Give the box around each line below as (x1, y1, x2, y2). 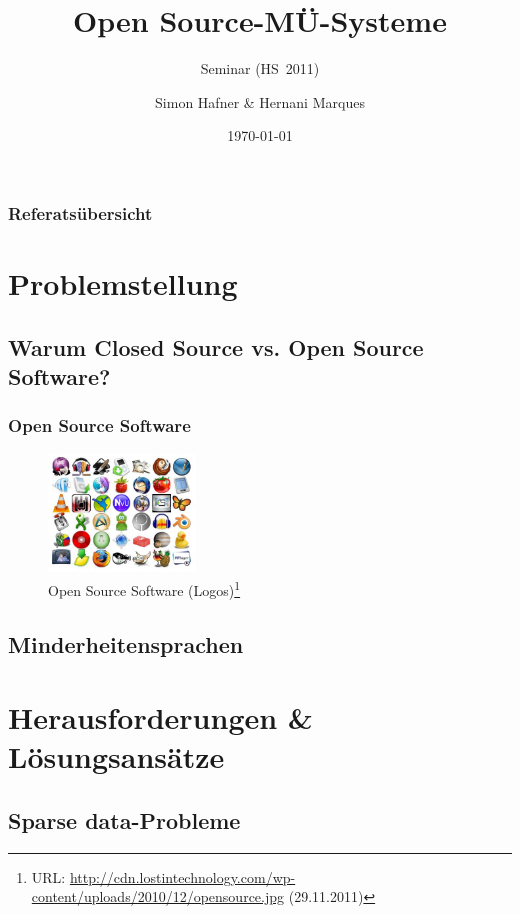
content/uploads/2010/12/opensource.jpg (31, 886, 285, 907)
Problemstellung (8, 263, 238, 304)
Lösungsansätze (8, 736, 225, 777)
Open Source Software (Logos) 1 (48, 576, 241, 600)
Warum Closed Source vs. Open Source (8, 331, 424, 362)
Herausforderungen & (8, 697, 313, 738)
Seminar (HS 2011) (200, 58, 320, 79)
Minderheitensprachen (8, 628, 244, 659)
